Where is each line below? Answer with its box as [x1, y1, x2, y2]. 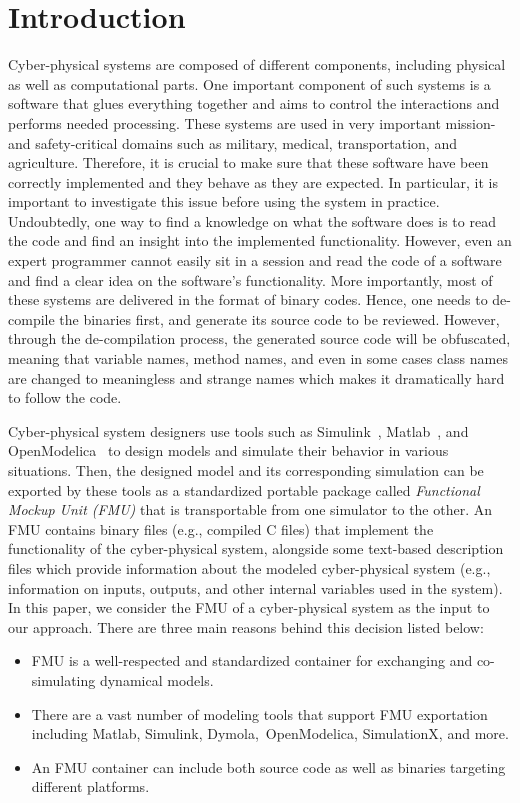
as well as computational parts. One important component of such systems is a [8, 73, 491, 94]
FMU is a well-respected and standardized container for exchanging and [31, 650, 473, 671]
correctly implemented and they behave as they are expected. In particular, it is [8, 171, 498, 192]
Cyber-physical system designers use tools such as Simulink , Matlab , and [8, 420, 469, 441]
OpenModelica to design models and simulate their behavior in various [8, 440, 449, 461]
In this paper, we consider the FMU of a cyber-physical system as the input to [8, 597, 490, 618]
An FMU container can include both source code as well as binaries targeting [31, 756, 506, 777]
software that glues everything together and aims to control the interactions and [8, 93, 500, 114]
